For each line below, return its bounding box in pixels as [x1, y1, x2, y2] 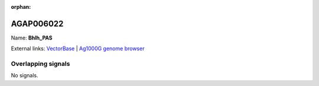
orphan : [11, 4, 31, 10]
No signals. [11, 72, 38, 79]
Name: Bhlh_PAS [11, 34, 53, 41]
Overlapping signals [11, 59, 70, 68]
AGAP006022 [11, 18, 64, 29]
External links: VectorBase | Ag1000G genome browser [11, 45, 145, 52]
